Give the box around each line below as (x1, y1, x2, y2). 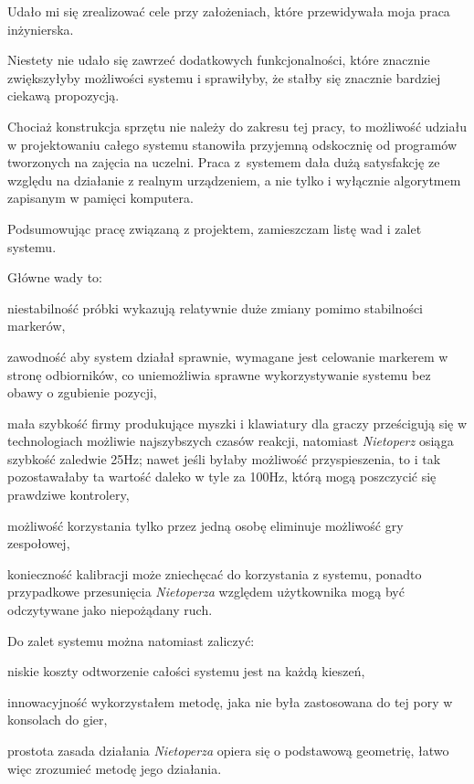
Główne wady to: (7, 268, 102, 287)
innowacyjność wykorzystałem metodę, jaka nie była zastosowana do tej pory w (7, 692, 453, 711)
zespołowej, (7, 534, 70, 553)
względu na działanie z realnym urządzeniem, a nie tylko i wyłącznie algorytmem (7, 170, 461, 189)
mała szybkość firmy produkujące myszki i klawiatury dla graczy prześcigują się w (7, 413, 468, 432)
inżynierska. (7, 19, 74, 38)
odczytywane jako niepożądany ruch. (7, 600, 213, 620)
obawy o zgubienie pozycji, (7, 383, 157, 402)
